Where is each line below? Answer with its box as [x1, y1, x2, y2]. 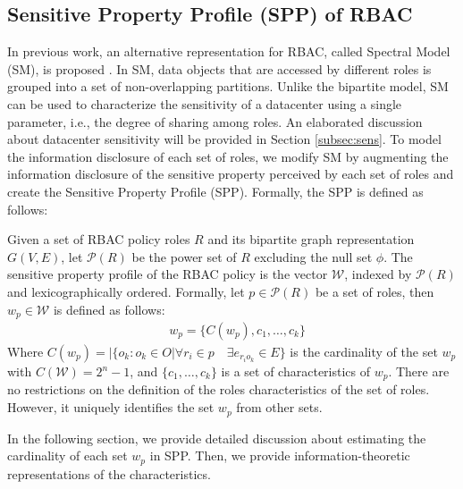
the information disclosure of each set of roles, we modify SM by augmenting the [7, 147, 449, 165]
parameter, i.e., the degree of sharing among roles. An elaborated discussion [7, 112, 423, 131]
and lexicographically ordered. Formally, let [7, 282, 245, 300]
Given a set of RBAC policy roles [7, 230, 190, 249]
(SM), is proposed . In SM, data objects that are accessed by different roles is [7, 59, 432, 78]
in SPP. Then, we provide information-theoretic [149, 446, 410, 465]
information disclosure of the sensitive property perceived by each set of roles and [7, 164, 454, 183]
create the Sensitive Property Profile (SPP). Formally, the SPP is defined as [7, 181, 424, 200]
